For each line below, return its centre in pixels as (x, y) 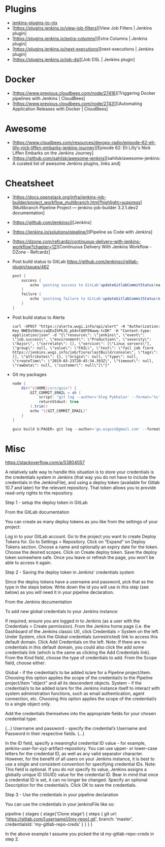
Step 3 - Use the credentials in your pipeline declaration (62, 795)
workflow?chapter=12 (34, 247)
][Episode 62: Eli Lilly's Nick (123, 148)
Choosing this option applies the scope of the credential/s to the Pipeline (79, 678)
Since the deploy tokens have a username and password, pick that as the (79, 582)
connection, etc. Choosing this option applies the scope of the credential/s (81, 699)
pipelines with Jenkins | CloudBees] (49, 98)
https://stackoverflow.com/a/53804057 (45, 462)
